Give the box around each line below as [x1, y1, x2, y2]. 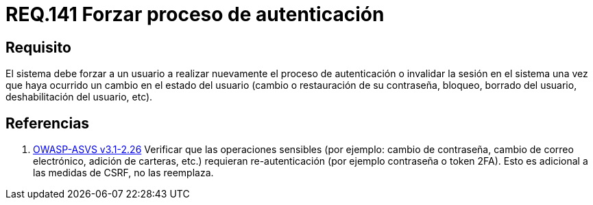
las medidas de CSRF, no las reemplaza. [33, 167, 214, 179]
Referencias [5, 114, 90, 132]
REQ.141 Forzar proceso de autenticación [5, 3, 385, 26]
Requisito [5, 38, 71, 56]
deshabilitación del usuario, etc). [5, 91, 153, 103]
